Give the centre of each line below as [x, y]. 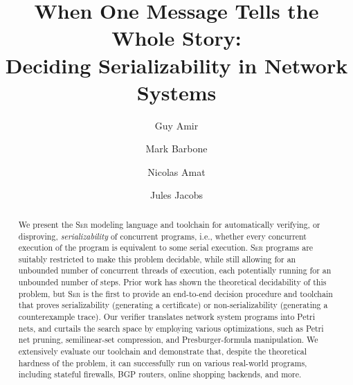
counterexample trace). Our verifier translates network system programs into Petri [167, 317]
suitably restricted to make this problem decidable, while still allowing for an [157, 259]
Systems [176, 92]
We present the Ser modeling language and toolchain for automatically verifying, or [169, 224]
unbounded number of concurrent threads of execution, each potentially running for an [175, 270]
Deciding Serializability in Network [176, 65]
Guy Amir [176, 125]
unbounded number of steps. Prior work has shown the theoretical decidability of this [172, 282]
